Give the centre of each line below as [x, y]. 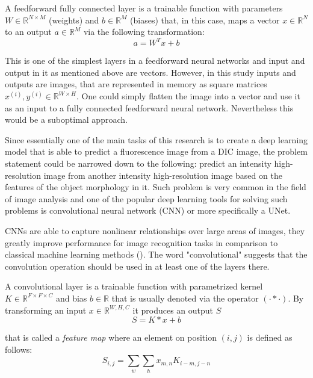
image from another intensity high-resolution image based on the [163, 175]
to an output [28, 32]
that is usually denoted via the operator [185, 298]
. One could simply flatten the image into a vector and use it [188, 96]
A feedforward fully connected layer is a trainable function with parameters [144, 8]
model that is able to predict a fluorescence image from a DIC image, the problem [156, 151]
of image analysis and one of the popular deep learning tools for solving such [146, 198]
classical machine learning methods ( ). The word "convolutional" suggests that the [156, 254]
